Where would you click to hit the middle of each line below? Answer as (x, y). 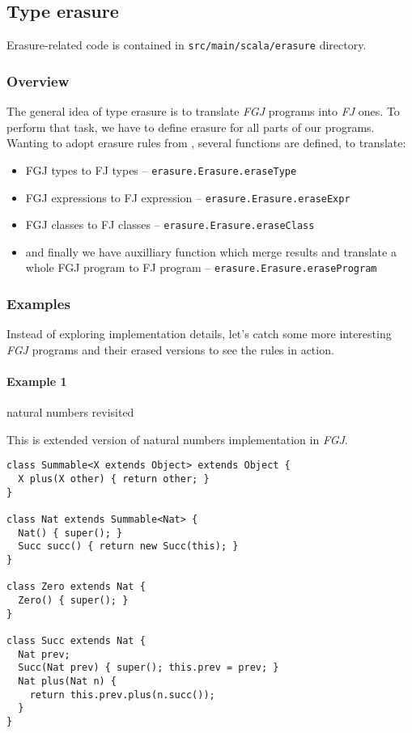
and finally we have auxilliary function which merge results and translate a (211, 251)
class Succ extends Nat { (76, 641)
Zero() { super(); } (73, 601)
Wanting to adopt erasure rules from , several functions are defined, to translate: (206, 143)
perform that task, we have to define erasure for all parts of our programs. (191, 127)
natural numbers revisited (70, 412)
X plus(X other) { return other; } (114, 479)
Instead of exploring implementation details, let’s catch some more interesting (199, 334)
